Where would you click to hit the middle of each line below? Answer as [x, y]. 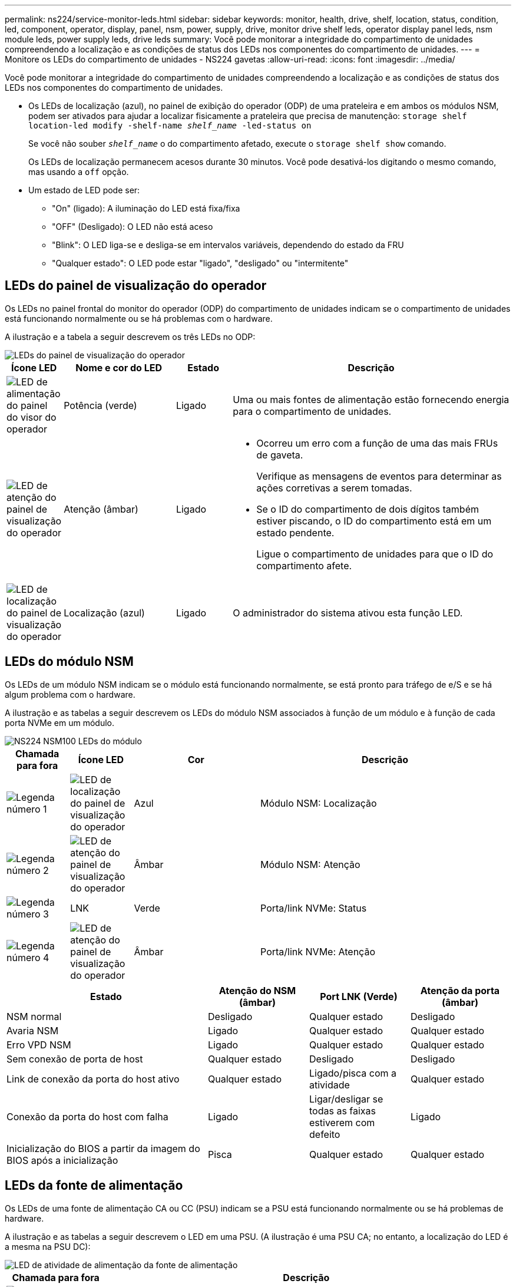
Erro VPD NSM [39, 1045]
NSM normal [34, 1016]
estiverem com [342, 1122]
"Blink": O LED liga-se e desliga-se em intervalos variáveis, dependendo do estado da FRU [228, 245]
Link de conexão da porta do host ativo [93, 1079]
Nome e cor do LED [119, 367]
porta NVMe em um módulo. [60, 722]
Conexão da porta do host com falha [87, 1116]
